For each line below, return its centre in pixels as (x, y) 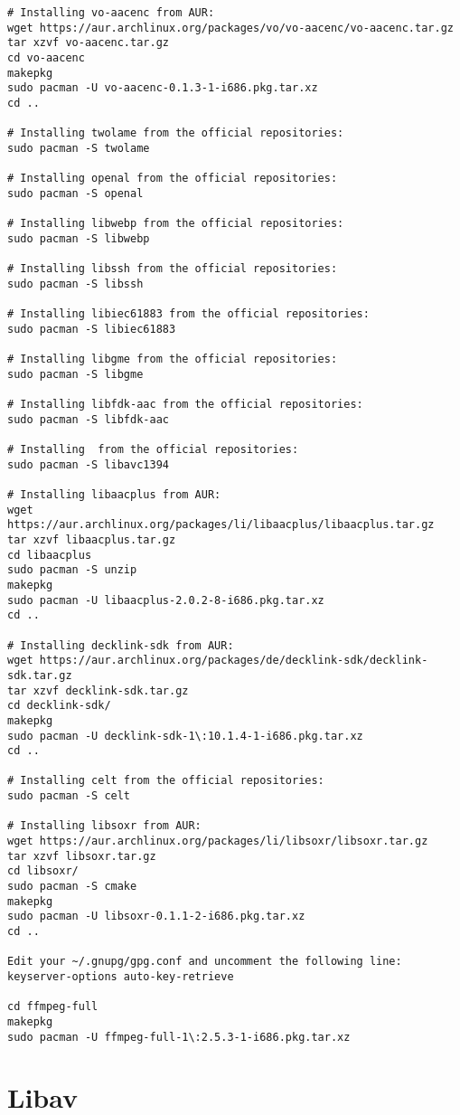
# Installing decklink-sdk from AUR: (121, 645)
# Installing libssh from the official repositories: (173, 269)
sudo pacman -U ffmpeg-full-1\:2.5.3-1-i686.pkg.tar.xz (179, 1037)
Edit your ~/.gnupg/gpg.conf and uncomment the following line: (205, 962)
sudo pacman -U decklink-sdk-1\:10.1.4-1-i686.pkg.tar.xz (185, 736)
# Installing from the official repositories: (153, 450)
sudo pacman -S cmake (72, 887)
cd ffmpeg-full (53, 1007)
